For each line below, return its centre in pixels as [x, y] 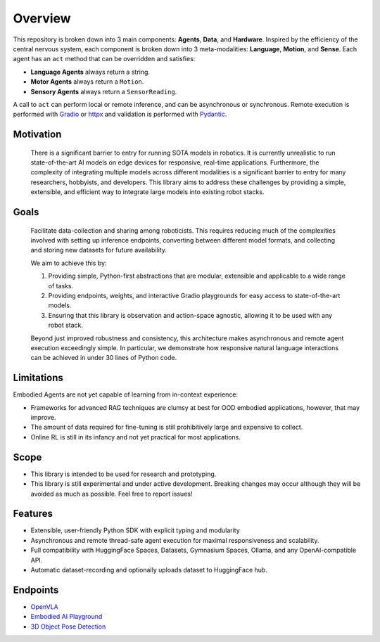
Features [33, 514]
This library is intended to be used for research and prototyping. [123, 474]
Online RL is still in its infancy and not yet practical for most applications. [135, 437]
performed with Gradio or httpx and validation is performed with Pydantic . [120, 114]
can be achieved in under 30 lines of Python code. [104, 358]
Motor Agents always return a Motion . [87, 82]
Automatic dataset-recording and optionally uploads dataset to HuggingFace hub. [149, 570]
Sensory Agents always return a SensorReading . [104, 91]
